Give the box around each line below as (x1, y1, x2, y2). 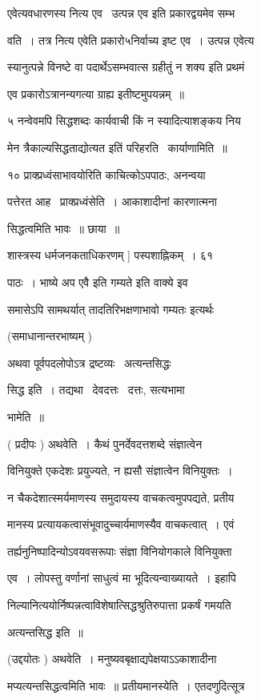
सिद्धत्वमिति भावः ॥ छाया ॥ (7, 219, 120, 236)
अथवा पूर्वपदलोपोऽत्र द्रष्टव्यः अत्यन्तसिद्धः (7, 354, 171, 371)
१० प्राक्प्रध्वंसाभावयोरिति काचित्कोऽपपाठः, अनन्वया (7, 166, 206, 183)
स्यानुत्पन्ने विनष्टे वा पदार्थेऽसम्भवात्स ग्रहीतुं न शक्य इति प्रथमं (7, 58, 245, 75)
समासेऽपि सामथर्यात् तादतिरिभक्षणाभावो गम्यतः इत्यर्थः (7, 300, 215, 317)
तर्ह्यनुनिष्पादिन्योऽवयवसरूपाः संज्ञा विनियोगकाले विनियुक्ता (7, 542, 232, 559)
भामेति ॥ (7, 408, 44, 424)
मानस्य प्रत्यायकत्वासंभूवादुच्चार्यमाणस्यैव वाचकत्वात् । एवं (7, 516, 235, 533)
